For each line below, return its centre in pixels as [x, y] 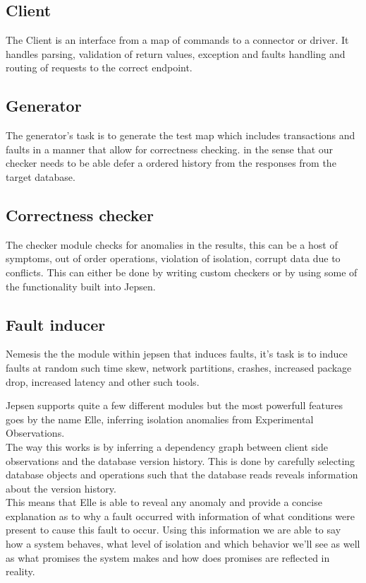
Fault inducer [56, 324]
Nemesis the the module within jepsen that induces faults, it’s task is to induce [177, 354]
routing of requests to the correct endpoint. [99, 67]
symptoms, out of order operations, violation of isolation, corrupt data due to [173, 258]
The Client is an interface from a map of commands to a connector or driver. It [177, 40]
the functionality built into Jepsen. [81, 286]
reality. [20, 571]
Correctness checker [80, 214]
